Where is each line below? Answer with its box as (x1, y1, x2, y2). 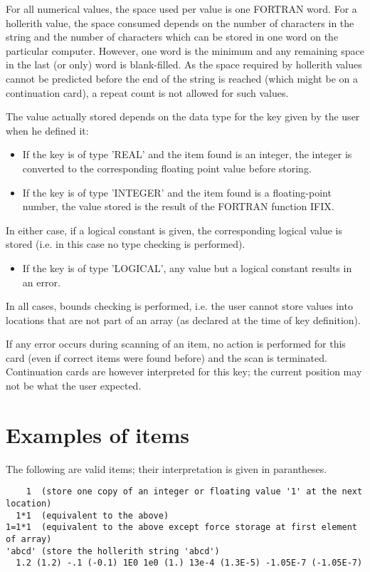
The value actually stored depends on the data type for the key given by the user (6, 109, 360, 124)
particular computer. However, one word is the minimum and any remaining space (6, 43, 364, 58)
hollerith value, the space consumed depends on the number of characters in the (6, 15, 354, 30)
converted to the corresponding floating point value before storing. (22, 160, 312, 175)
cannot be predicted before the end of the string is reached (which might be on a (6, 71, 358, 85)
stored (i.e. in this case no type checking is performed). (6, 236, 245, 251)
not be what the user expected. (6, 378, 142, 393)
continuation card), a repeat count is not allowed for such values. (6, 85, 289, 100)
